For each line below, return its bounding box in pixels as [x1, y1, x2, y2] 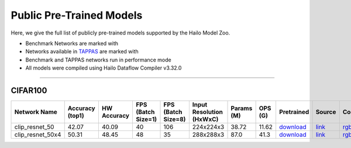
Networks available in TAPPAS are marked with [25, 48, 139, 55]
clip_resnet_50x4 [14, 130, 61, 139]
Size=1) [135, 115, 157, 123]
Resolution [192, 108, 223, 116]
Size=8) [163, 115, 186, 123]
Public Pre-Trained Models [11, 9, 143, 22]
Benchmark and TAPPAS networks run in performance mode [25, 56, 172, 63]
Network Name [14, 108, 58, 116]
